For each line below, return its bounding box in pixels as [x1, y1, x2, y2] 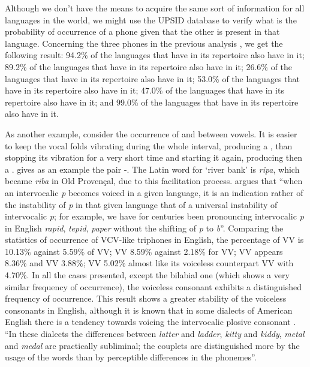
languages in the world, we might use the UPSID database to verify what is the [5, 13, 297, 26]
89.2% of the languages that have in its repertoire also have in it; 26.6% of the [5, 60, 293, 73]
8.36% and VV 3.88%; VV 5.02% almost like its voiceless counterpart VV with [5, 257, 294, 269]
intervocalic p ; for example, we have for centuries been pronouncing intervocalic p [5, 210, 304, 222]
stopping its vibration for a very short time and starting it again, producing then [5, 151, 303, 164]
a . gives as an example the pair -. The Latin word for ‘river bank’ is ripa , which [5, 163, 300, 175]
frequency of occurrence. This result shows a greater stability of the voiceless [5, 292, 287, 305]
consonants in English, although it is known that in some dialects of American [5, 303, 293, 316]
